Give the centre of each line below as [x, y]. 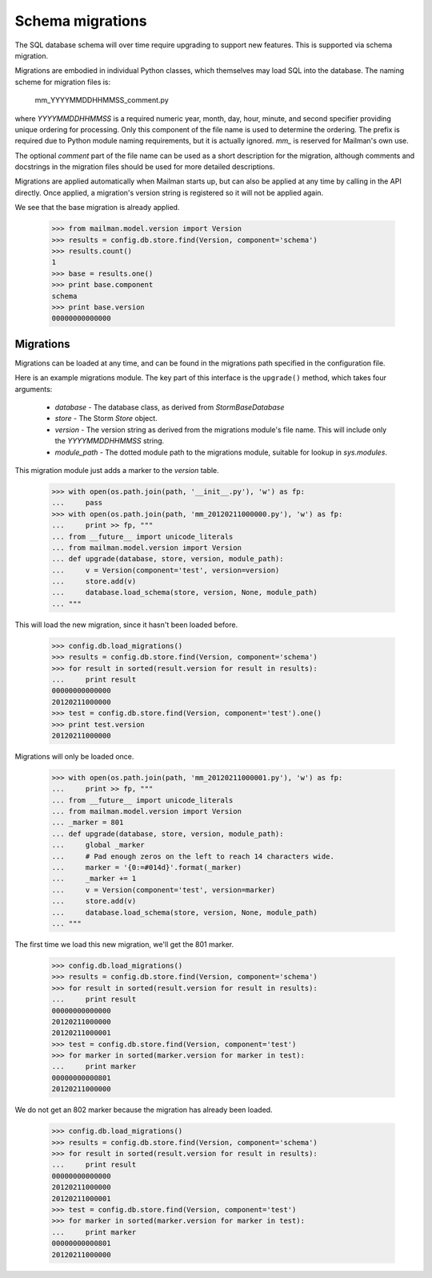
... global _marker [98, 845]
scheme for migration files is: [63, 82]
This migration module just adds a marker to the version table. [117, 470]
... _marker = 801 [88, 823]
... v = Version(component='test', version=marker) [164, 890]
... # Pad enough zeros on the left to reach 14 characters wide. [193, 856]
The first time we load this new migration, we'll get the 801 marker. [124, 944]
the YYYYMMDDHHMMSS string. [110, 441]
